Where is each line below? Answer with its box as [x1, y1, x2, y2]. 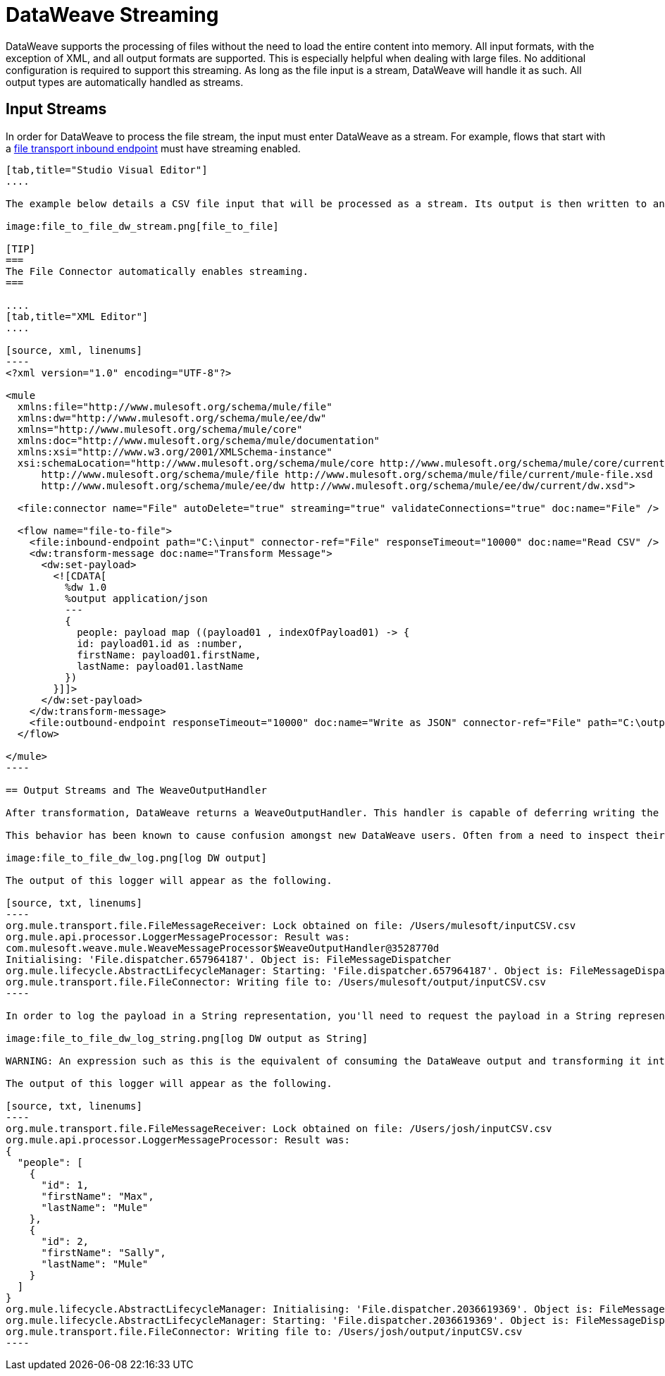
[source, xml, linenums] [6, 344, 142, 356]
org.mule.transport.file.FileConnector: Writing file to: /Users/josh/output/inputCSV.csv [6, 1325, 523, 1337]
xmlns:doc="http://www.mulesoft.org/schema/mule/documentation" [17, 434, 380, 446]
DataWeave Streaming [6, 3, 219, 27]
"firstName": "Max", [41, 1190, 154, 1202]
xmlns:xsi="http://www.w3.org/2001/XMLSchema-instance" [17, 446, 332, 457]
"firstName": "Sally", [41, 1246, 166, 1258]
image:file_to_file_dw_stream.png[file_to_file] [6, 220, 279, 232]
